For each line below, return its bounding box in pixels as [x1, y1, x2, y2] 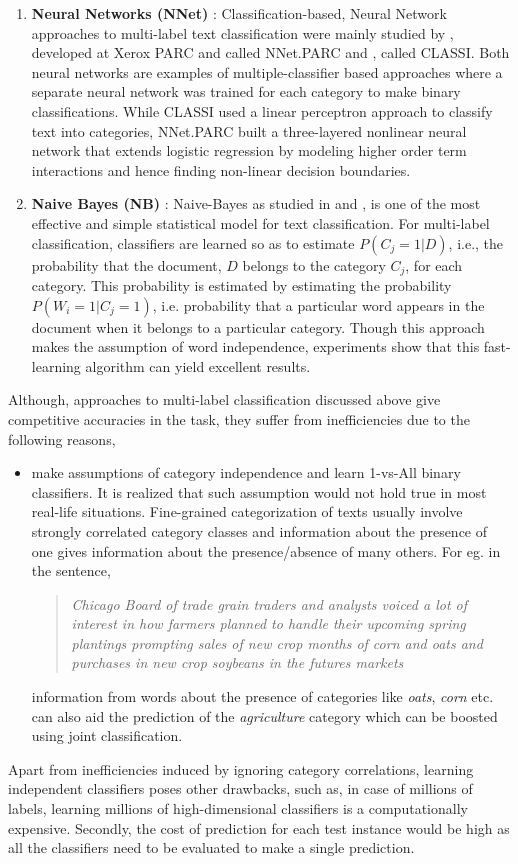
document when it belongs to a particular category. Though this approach [31, 316, 485, 337]
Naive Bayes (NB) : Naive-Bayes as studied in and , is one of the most [31, 193, 481, 214]
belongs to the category [242, 254, 386, 275]
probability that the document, [31, 254, 222, 275]
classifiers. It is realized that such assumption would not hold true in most [31, 481, 487, 502]
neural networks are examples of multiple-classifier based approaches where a [31, 61, 503, 82]
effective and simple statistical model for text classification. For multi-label [31, 212, 490, 233]
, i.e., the [448, 232, 504, 253]
